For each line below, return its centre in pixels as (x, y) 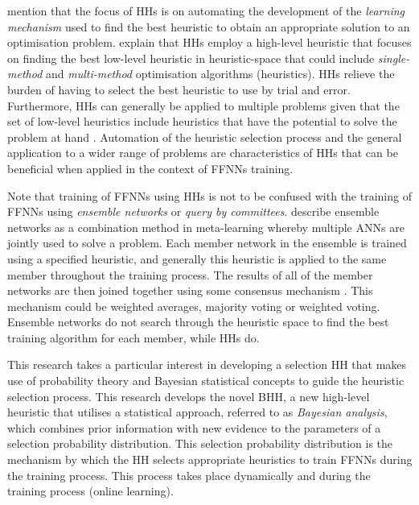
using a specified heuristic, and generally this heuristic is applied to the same (197, 258)
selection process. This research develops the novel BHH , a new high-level (189, 396)
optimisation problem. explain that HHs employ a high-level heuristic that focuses (209, 42)
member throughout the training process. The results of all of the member (190, 274)
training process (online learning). (90, 491)
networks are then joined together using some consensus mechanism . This (190, 290)
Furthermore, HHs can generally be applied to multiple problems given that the (203, 105)
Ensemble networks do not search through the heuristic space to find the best (198, 322)
